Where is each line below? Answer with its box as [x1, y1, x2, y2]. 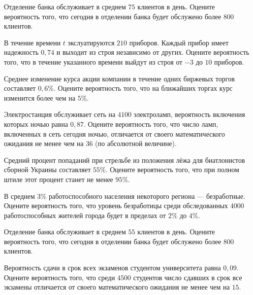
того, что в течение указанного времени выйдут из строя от [4, 56, 183, 67]
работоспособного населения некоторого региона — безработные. [48, 190, 246, 201]
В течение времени [4, 37, 61, 47]
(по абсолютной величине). [95, 138, 177, 148]
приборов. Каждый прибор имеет [129, 37, 229, 47]
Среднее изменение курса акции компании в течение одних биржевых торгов [4, 73, 235, 83]
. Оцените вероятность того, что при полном [105, 164, 239, 175]
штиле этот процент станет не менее [4, 174, 113, 184]
